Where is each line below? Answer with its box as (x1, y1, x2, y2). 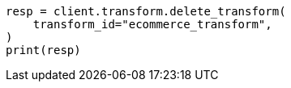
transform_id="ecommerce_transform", (32, 18, 272, 31)
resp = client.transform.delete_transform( (6, 5, 286, 18)
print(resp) (6, 44, 81, 57)
